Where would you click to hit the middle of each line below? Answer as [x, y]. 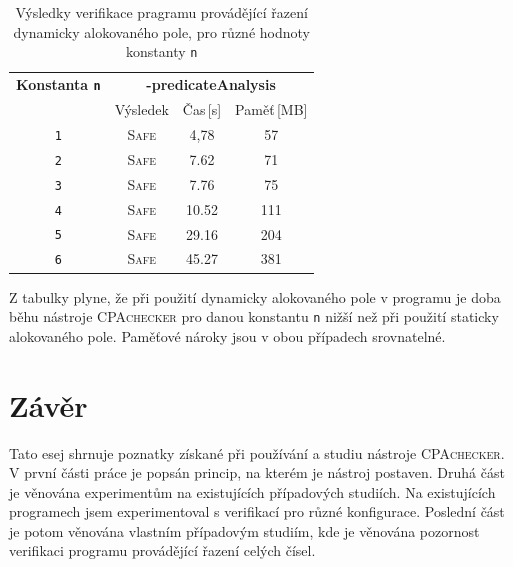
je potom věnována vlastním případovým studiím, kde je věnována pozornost [244, 530]
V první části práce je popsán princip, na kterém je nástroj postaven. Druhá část [257, 472]
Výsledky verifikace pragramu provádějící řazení [161, 12]
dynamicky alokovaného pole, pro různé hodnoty [161, 31]
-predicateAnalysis [211, 84]
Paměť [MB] [271, 109]
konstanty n [162, 51]
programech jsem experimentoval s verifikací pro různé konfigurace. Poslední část [257, 511]
